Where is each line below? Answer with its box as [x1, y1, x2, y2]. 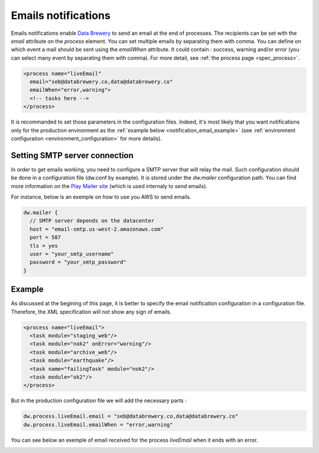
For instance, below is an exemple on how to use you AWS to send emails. [11, 193, 191, 200]
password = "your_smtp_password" [30, 259, 126, 266]
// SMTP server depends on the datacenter [30, 218, 155, 224]
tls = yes [30, 242, 58, 249]
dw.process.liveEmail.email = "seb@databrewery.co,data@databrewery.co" [23, 413, 239, 420]
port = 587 [30, 234, 61, 241]
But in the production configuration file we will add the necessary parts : [11, 397, 187, 405]
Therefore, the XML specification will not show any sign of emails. [11, 308, 171, 315]
